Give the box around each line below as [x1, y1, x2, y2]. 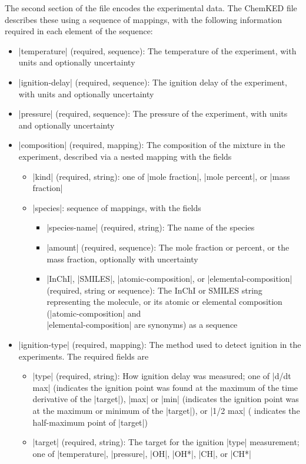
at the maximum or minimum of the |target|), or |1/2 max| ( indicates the [32, 404, 300, 417]
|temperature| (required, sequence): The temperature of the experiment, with [18, 44, 297, 57]
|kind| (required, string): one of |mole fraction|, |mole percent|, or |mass [32, 170, 290, 182]
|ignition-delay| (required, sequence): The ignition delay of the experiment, [18, 75, 287, 88]
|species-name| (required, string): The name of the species [46, 221, 255, 233]
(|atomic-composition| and [46, 307, 141, 319]
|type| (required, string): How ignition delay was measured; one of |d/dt [32, 370, 291, 382]
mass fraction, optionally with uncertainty [46, 252, 198, 265]
